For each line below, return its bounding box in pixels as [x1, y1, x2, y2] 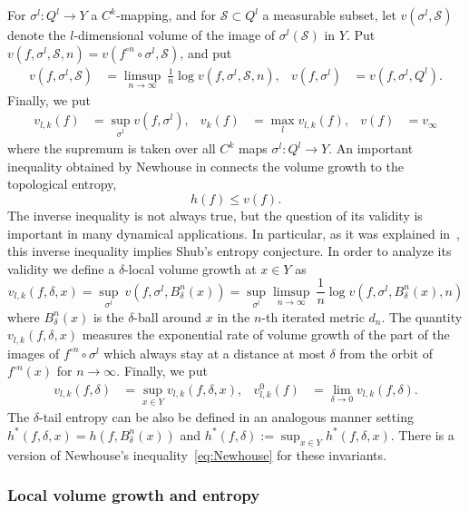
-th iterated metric [261, 307, 365, 326]
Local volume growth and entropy [7, 484, 260, 506]
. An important [328, 139, 414, 158]
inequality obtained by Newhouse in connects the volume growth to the [7, 156, 404, 175]
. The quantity [381, 307, 463, 326]
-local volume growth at [124, 259, 257, 278]
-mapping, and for [115, 5, 217, 24]
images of [7, 343, 60, 362]
